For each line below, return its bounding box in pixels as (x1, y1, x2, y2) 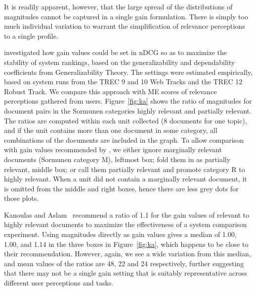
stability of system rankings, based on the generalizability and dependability (4, 57, 235, 67)
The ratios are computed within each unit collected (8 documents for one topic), (4, 115, 247, 125)
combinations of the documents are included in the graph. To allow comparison (4, 134, 244, 145)
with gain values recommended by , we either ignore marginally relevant (4, 144, 222, 155)
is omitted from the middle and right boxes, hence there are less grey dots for (4, 183, 239, 193)
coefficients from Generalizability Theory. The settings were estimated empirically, (4, 66, 253, 77)
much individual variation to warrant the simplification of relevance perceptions (4, 21, 245, 31)
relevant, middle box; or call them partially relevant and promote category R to (4, 164, 245, 174)
